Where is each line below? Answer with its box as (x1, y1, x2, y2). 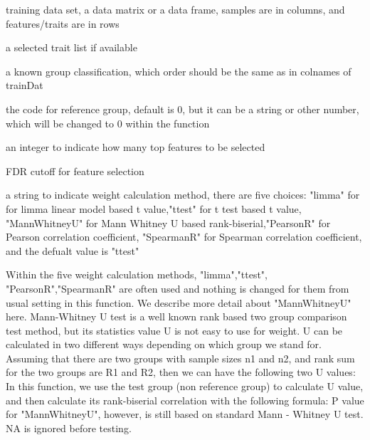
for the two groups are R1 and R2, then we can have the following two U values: (6, 365, 356, 379)
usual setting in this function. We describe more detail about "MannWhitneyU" (6, 295, 351, 310)
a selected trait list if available (6, 40, 137, 55)
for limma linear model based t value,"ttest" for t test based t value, (6, 201, 302, 216)
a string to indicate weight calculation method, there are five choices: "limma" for (6, 187, 360, 202)
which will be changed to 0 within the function (6, 115, 210, 130)
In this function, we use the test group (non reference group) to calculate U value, (6, 379, 364, 394)
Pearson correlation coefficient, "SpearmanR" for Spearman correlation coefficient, (6, 229, 362, 244)
